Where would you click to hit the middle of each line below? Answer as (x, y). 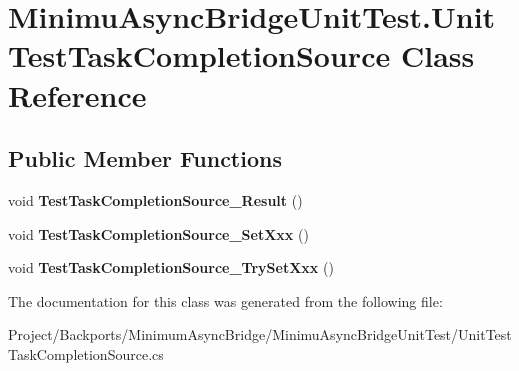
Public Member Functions (145, 158)
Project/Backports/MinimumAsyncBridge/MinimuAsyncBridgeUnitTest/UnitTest (260, 334)
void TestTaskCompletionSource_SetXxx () (158, 233)
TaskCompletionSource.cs (86, 353)
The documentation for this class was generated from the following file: (225, 300)
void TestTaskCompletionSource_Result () (155, 199)
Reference (77, 94)
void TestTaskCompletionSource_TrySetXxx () (171, 267)
